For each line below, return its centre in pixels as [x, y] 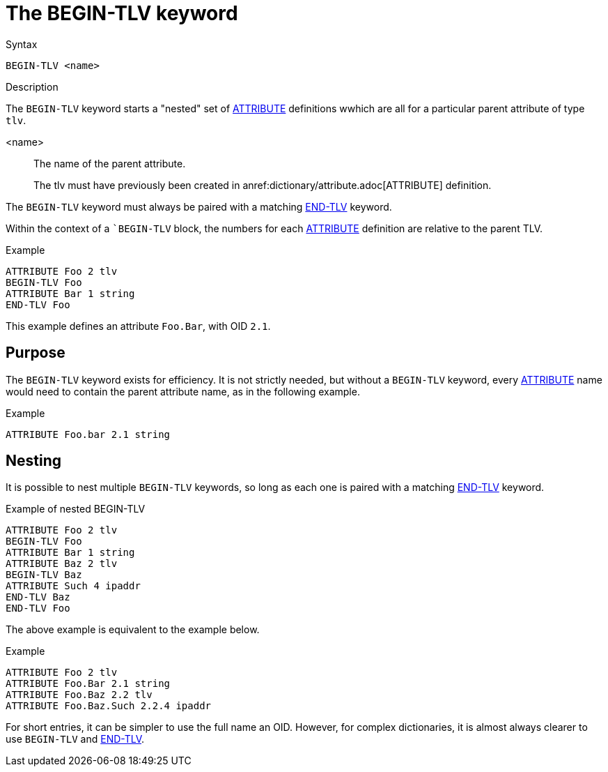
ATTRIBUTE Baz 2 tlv [62, 564]
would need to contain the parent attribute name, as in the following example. [183, 391]
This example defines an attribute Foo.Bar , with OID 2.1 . [138, 326]
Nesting [34, 461]
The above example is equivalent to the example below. [133, 630]
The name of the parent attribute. [110, 163]
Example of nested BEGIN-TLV [76, 509]
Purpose [36, 353]
